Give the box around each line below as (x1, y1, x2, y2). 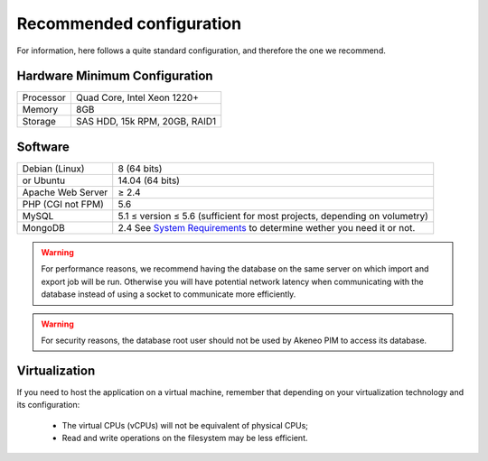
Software (16, 139, 70, 154)
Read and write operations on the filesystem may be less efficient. (61, 433, 308, 443)
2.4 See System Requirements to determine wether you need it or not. (117, 221, 416, 234)
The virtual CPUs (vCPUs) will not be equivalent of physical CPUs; (61, 420, 309, 430)
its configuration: (16, 400, 80, 410)
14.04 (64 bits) (117, 174, 181, 187)
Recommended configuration (16, 14, 242, 33)
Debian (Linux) (22, 162, 85, 175)
